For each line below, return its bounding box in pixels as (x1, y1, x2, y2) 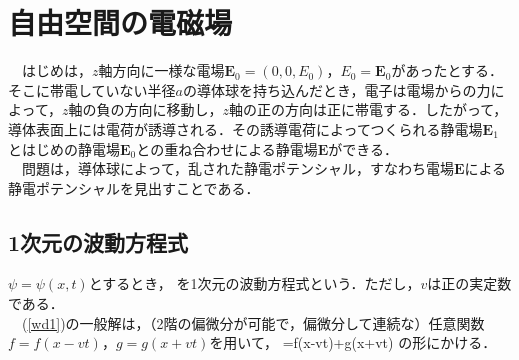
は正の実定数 (427, 273, 512, 294)
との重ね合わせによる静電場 (136, 138, 318, 159)
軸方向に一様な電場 (98, 60, 225, 81)
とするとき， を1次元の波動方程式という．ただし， (88, 273, 421, 294)
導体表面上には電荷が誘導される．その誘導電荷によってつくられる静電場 (8, 118, 483, 139)
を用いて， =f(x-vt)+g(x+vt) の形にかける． (209, 332, 497, 353)
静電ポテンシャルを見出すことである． (8, 177, 260, 198)
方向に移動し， (124, 99, 223, 120)
